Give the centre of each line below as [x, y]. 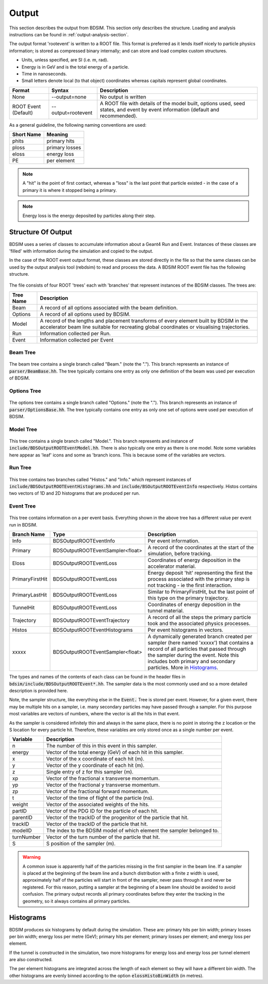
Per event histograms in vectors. [185, 630]
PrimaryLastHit [30, 595]
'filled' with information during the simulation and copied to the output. [81, 251]
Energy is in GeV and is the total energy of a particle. [75, 67]
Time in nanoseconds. [44, 74]
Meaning [57, 135]
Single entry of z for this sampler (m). [90, 772]
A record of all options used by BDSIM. [85, 314]
